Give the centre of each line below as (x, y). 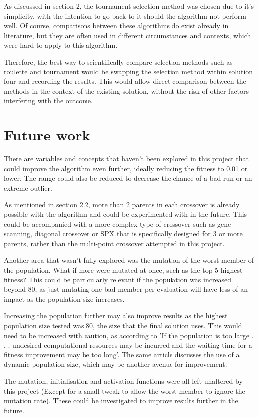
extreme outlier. (28, 187)
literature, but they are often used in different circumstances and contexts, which (128, 35)
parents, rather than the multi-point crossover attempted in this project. (114, 243)
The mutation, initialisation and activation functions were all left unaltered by (123, 381)
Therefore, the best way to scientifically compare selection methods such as (118, 61)
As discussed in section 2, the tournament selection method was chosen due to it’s (129, 6)
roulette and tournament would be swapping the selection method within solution (129, 71)
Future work (47, 135)
